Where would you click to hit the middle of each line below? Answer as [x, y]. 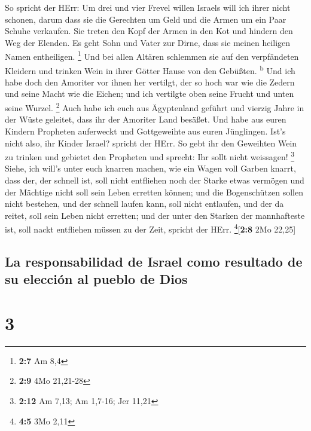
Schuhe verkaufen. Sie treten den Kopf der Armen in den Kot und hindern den [149, 31]
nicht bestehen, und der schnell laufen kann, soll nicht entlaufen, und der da [144, 204]
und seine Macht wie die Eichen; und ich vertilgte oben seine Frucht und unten [150, 94]
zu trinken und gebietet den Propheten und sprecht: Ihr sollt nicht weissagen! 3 [150, 156]
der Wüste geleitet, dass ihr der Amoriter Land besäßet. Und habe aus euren [146, 119]
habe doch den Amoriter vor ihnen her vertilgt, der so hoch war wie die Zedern [150, 82]
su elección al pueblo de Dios [96, 279]
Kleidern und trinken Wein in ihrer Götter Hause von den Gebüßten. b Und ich [150, 69]
